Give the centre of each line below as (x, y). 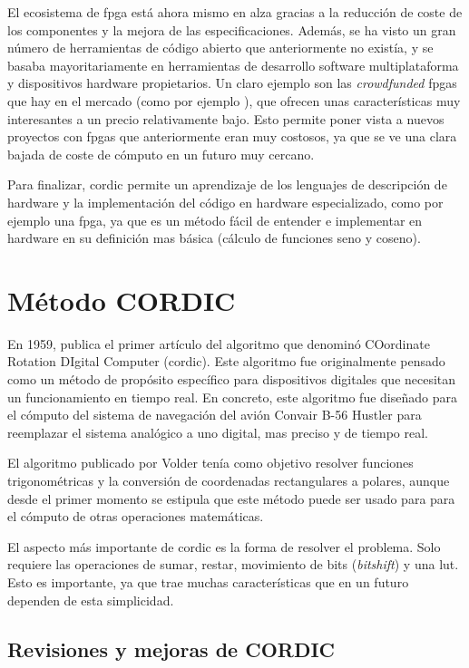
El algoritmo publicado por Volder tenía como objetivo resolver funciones (210, 463)
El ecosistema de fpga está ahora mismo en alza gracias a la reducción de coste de (235, 12)
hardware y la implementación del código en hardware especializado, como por (225, 202)
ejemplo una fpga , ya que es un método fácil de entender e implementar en (215, 220)
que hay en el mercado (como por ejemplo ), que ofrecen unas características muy (234, 100)
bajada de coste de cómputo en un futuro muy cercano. (161, 154)
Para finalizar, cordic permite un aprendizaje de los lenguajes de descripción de (227, 184)
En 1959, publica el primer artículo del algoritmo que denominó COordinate (219, 343)
